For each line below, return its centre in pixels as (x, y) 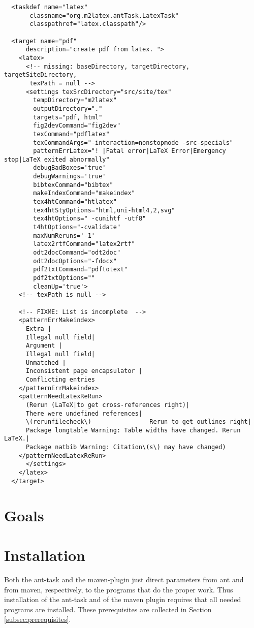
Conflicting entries (60, 379)
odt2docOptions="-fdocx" (75, 261)
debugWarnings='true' (70, 177)
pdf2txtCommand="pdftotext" (81, 270)
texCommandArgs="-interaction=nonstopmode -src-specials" (133, 143)
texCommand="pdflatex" (71, 134)
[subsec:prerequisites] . (38, 619)
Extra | (39, 328)
